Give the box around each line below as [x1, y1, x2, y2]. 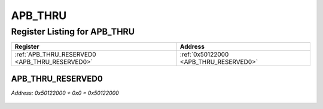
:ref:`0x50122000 [179, 51, 229, 59]
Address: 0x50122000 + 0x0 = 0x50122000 [11, 89, 119, 96]
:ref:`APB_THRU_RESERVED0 [14, 51, 96, 59]
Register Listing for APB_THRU [11, 26, 135, 37]
